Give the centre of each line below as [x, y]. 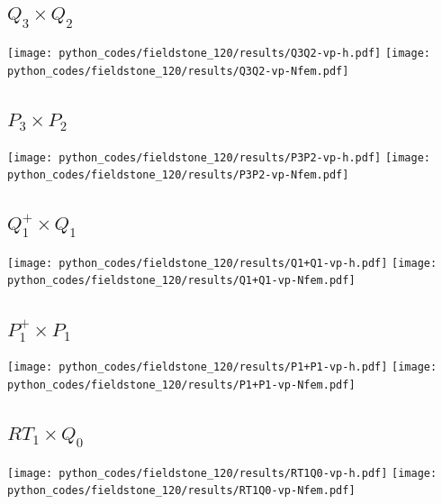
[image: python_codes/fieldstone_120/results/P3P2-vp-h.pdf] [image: [219, 157]
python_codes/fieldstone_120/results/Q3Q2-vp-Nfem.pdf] [178, 71]
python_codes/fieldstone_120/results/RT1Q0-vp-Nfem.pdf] [181, 491]
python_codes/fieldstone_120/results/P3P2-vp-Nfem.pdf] [178, 175]
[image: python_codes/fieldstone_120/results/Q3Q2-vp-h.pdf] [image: [219, 53]
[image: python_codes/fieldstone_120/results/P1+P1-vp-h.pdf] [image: [222, 367]
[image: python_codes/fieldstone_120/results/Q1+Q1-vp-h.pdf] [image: [222, 263]
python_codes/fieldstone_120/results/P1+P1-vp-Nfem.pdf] [181, 385]
